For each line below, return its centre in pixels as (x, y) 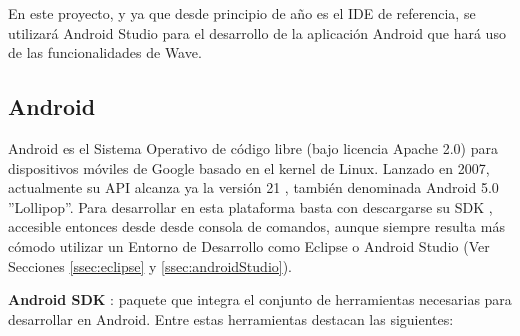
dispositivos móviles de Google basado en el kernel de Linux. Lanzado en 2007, (249, 167)
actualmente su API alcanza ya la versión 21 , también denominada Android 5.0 (253, 187)
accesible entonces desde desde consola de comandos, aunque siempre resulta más (256, 226)
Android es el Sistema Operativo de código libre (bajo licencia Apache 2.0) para (253, 147)
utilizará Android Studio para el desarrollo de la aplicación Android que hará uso (257, 32)
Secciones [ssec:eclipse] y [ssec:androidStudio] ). (150, 265)
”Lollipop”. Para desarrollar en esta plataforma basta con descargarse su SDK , (250, 206)
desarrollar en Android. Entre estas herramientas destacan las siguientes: (231, 318)
